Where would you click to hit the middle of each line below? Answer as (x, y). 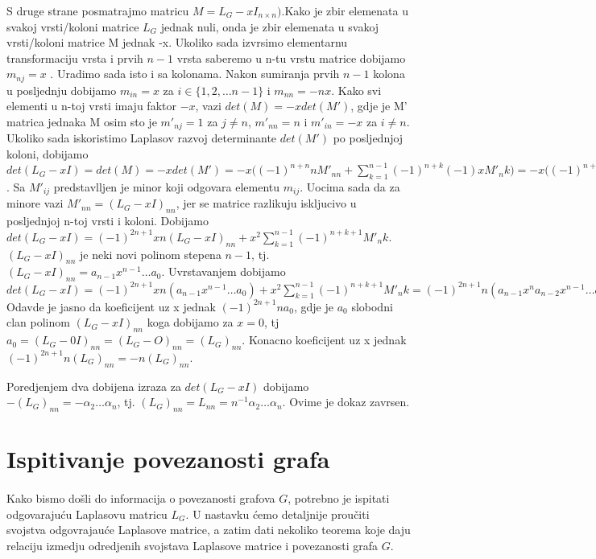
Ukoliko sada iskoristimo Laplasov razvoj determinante (142, 138)
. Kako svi (356, 90)
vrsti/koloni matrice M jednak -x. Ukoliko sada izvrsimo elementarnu (177, 42)
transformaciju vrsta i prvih (75, 58)
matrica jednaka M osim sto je (82, 122)
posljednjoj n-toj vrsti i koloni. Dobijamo (108, 221)
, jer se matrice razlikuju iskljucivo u (266, 203)
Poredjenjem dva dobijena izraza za (94, 386)
